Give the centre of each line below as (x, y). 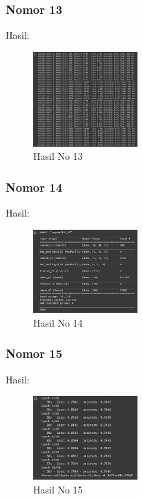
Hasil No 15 (58, 489)
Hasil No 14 (58, 322)
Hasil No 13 (58, 156)
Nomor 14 (34, 187)
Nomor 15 (34, 353)
